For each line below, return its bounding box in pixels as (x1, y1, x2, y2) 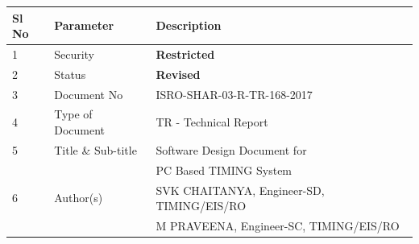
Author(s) (54, 189, 103, 206)
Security (54, 45, 95, 62)
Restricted (156, 45, 215, 62)
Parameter (54, 17, 114, 34)
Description (156, 17, 222, 34)
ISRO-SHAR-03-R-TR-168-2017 (156, 85, 313, 102)
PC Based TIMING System (156, 161, 292, 178)
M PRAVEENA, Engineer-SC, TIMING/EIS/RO (156, 217, 400, 234)
